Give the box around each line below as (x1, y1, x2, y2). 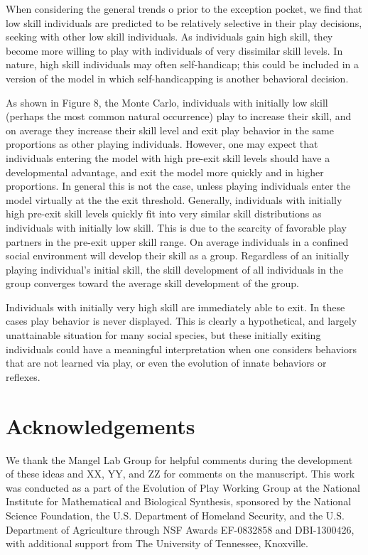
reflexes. (6, 369, 40, 384)
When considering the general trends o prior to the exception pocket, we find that (6, 1, 363, 16)
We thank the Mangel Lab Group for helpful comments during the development (6, 452, 353, 467)
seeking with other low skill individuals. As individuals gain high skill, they (6, 29, 333, 44)
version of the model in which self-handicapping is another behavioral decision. (6, 70, 349, 85)
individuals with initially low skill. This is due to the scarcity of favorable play (6, 220, 347, 235)
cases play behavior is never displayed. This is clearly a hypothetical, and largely (6, 313, 357, 328)
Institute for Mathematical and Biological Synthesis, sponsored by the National (6, 494, 352, 509)
